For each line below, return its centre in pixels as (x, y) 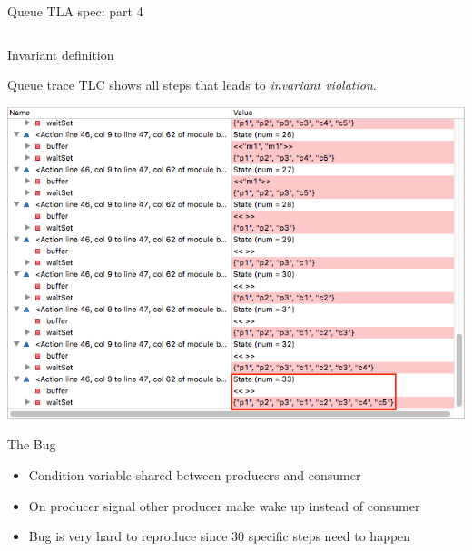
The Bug (32, 444)
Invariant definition (61, 54)
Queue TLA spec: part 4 (75, 11)
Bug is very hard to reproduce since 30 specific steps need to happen (220, 536)
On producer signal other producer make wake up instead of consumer (224, 505)
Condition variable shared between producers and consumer (195, 475)
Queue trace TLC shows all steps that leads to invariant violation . (192, 85)
